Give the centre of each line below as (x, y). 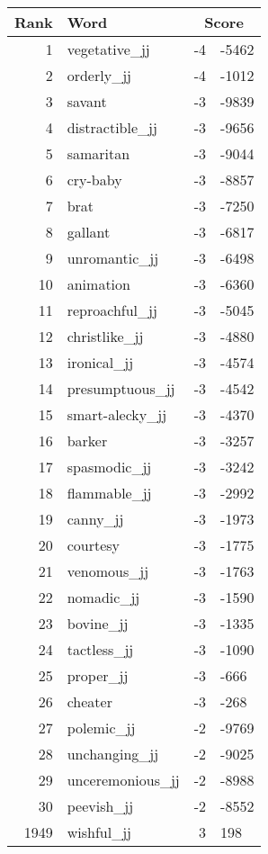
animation (98, 284)
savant (87, 101)
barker (87, 440)
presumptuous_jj (121, 388)
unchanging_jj (113, 754)
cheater (89, 701)
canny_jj (95, 519)
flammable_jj (109, 493)
